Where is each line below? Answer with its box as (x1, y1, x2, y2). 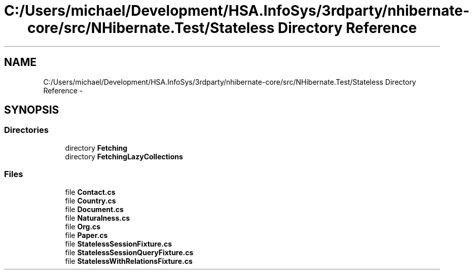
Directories (4, 125, 49, 135)
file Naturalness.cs (65, 213, 130, 222)
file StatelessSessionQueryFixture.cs (65, 248, 194, 257)
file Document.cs (65, 204, 124, 214)
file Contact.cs (65, 187, 116, 196)
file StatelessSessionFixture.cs (65, 239, 172, 248)
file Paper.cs (65, 230, 108, 239)
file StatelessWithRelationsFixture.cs (65, 256, 193, 265)
